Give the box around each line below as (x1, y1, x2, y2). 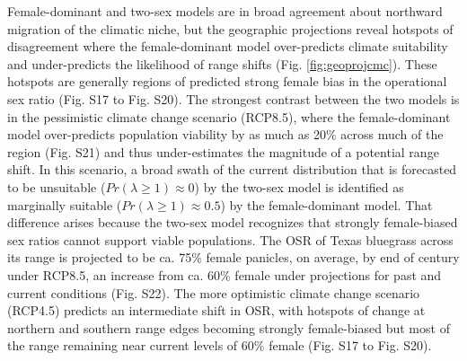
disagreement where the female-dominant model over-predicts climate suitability (7, 37, 448, 56)
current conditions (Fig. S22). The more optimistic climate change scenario (7, 283, 420, 302)
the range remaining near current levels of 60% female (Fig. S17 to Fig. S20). (7, 336, 432, 355)
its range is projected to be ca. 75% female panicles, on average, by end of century (7, 248, 460, 267)
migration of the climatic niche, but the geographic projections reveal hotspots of (7, 19, 454, 38)
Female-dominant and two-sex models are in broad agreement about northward (7, 2, 443, 20)
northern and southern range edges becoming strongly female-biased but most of (7, 318, 450, 337)
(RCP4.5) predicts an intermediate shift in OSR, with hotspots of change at (7, 301, 426, 320)
